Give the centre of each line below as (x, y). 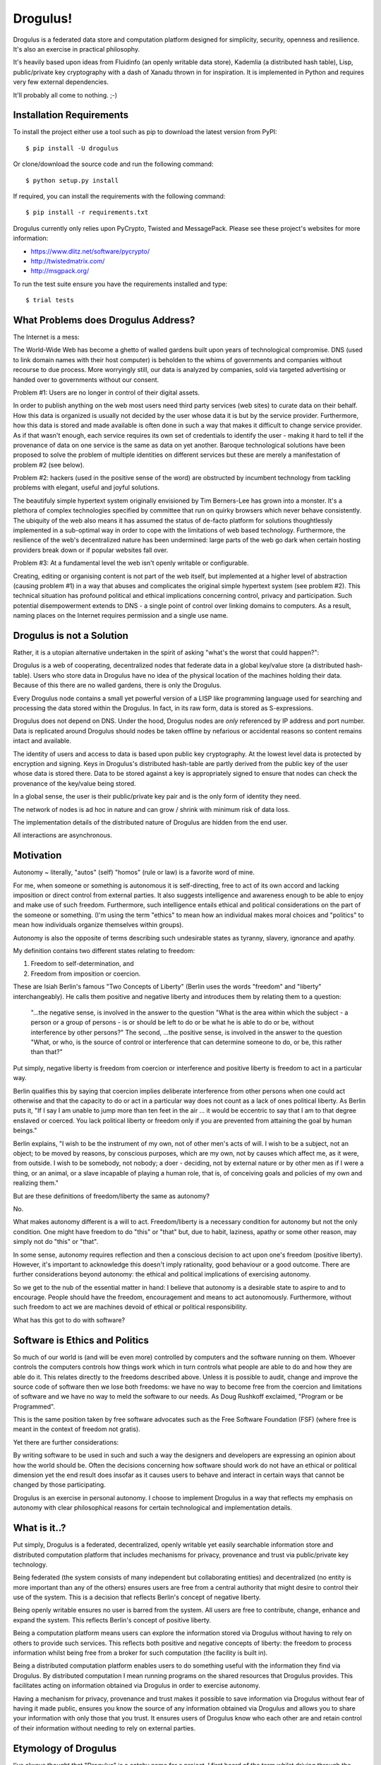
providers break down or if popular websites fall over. (91, 550)
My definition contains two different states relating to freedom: (104, 950)
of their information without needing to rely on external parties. (104, 1728)
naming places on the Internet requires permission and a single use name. (121, 616)
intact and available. (42, 741)
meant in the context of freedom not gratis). (77, 1429)
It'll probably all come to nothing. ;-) (65, 95)
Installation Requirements (71, 115)
